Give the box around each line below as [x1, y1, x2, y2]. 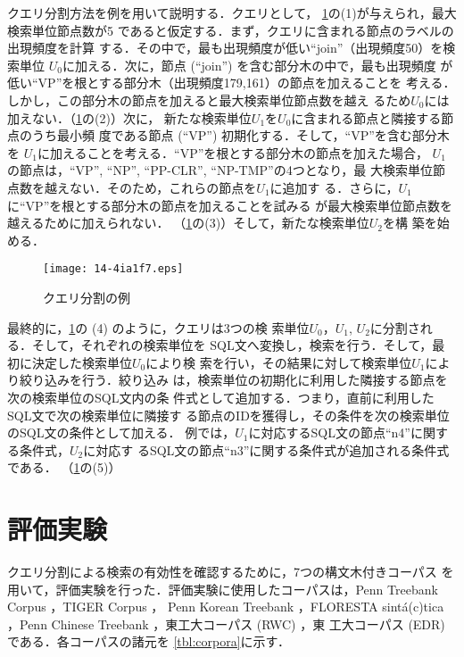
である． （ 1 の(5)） [7, 458, 121, 477]
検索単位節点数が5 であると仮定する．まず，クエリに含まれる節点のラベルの [7, 21, 454, 39]
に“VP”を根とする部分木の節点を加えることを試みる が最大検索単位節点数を [7, 195, 453, 214]
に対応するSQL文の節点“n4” [248, 423, 410, 442]
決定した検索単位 [31, 353, 132, 371]
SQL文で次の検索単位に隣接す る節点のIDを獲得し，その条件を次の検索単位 [7, 405, 450, 424]
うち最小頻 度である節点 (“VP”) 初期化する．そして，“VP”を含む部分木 [31, 126, 450, 145]
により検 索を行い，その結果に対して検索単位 [145, 353, 412, 371]
